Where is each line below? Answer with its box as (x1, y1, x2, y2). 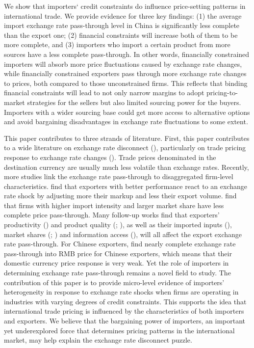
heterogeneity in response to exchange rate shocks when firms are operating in (4, 287, 239, 297)
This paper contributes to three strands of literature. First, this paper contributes (4, 133, 250, 143)
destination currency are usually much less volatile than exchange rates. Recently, (4, 161, 249, 172)
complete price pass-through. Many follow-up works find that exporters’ (4, 210, 220, 220)
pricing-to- (206, 87, 238, 98)
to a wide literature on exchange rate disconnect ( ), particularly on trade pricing (4, 142, 246, 153)
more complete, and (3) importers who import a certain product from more (4, 39, 230, 50)
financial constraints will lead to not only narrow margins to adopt (4, 87, 204, 98)
